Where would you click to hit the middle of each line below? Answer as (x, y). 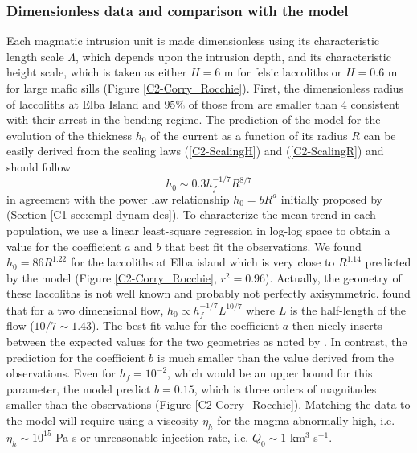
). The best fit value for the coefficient (186, 325)
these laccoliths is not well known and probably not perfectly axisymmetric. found (208, 293)
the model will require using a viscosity (103, 420)
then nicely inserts (337, 325)
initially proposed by (332, 198)
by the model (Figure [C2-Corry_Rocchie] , (112, 277)
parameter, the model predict (79, 388)
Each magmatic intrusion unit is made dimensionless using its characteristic (193, 41)
